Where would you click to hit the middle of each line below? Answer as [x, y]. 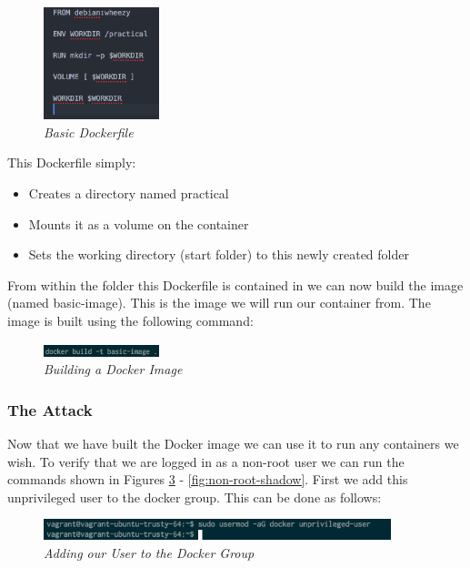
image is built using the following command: [130, 320]
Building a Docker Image [113, 369]
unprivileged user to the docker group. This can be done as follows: [195, 497]
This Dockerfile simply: [72, 162]
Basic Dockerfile [89, 132]
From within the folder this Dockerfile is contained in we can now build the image [235, 284]
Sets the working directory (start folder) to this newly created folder [219, 254]
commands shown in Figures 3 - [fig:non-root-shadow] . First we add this [208, 479]
